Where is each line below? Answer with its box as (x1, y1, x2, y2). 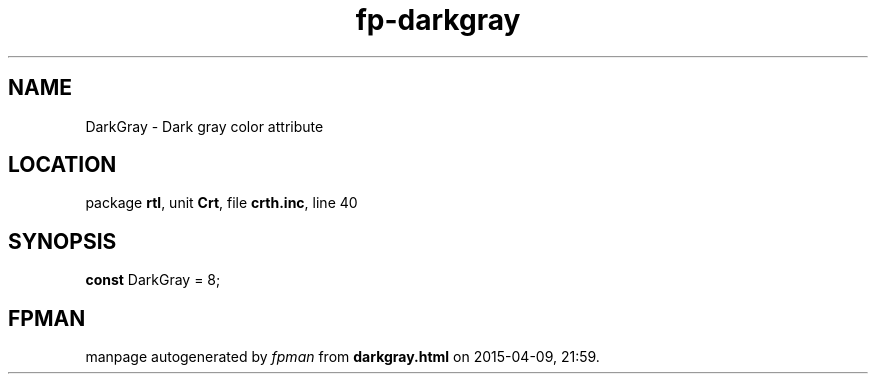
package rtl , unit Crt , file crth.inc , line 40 (85, 194, 358, 212)
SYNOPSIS (8, 228, 117, 254)
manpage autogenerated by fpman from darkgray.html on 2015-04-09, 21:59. (85, 348, 600, 366)
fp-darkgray (355, 3, 521, 37)
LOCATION (8, 152, 117, 178)
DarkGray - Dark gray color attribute (85, 117, 324, 135)
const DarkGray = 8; (85, 271, 221, 289)
